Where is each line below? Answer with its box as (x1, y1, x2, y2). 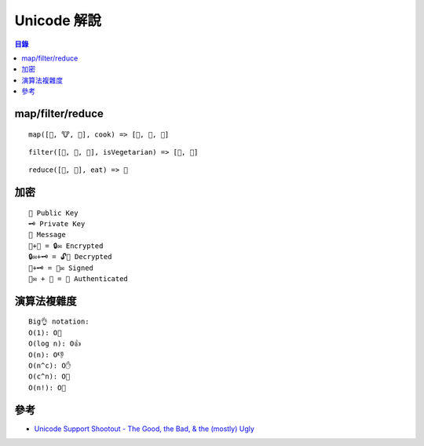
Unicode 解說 (14, 12, 102, 29)
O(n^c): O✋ (28, 361, 72, 371)
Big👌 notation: (28, 317, 90, 326)
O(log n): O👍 (28, 339, 82, 349)
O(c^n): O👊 (28, 372, 71, 381)
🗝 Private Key (28, 220, 86, 228)
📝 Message (28, 230, 66, 239)
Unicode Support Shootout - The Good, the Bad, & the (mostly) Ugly (34, 424, 255, 433)
